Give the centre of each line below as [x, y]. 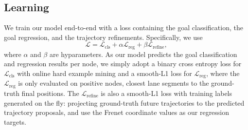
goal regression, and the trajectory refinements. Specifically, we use [103, 37]
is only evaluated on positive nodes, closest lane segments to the [114, 83]
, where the [223, 73]
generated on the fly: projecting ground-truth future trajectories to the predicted [124, 102]
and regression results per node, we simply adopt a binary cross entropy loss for [123, 64]
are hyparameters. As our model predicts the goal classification [143, 54]
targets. [15, 121]
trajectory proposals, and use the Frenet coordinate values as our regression [117, 112]
